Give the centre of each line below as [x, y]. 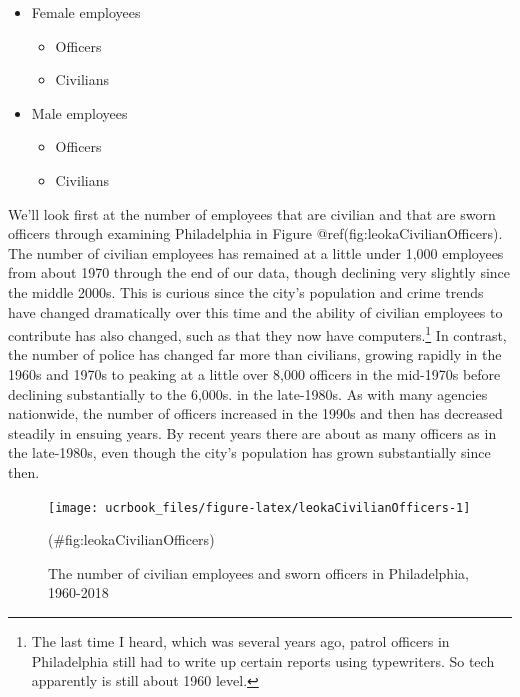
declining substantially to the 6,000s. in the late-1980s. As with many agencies [248, 393]
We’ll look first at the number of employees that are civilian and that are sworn [252, 213]
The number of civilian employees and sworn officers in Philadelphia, [258, 572]
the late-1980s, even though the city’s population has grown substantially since [249, 452]
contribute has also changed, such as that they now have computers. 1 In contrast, [257, 333]
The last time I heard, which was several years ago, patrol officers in [240, 640]
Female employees [86, 12]
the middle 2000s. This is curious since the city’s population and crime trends [246, 291]
